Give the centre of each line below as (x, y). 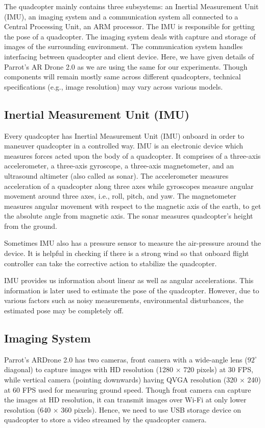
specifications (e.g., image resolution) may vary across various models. (114, 86)
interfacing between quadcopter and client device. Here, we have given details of (129, 56)
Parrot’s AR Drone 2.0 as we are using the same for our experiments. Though (126, 66)
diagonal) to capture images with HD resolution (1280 (89, 369)
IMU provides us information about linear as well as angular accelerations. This (129, 280)
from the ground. (31, 226)
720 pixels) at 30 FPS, (218, 369)
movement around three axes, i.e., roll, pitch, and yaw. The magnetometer (120, 196)
